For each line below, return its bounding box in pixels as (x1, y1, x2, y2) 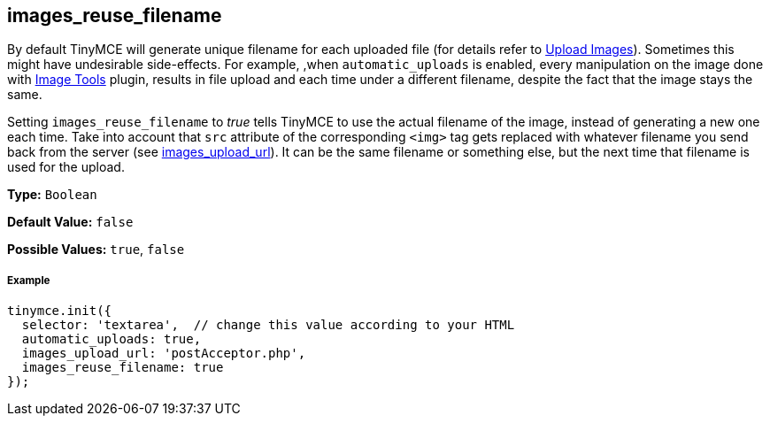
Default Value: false (7, 214, 134, 230)
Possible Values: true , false (7, 242, 185, 258)
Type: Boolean (7, 187, 97, 203)
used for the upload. (7, 159, 125, 175)
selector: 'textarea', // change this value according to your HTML (21, 318, 515, 333)
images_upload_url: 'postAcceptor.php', (21, 346, 306, 361)
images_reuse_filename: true (21, 360, 224, 375)
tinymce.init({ (7, 304, 112, 319)
